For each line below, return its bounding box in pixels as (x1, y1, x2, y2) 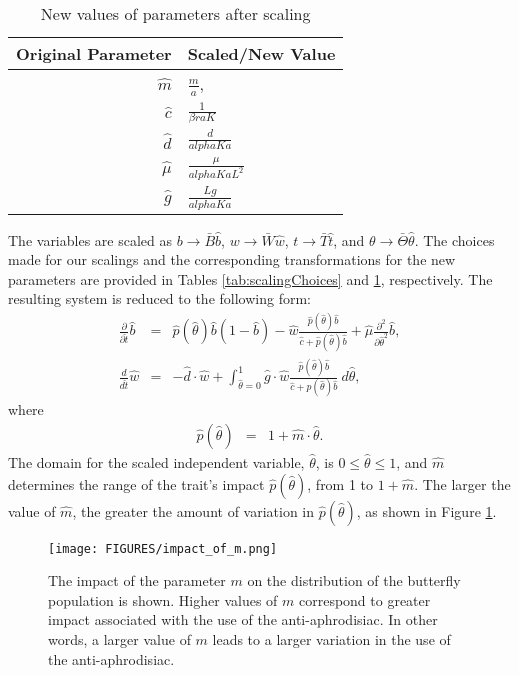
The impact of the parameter (48, 570, 226, 591)
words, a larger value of (48, 629, 191, 650)
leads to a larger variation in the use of (212, 629, 451, 650)
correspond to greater (298, 589, 431, 610)
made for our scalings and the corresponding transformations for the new (8, 249, 456, 270)
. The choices (414, 229, 495, 250)
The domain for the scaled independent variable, (8, 451, 305, 472)
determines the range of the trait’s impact (8, 473, 265, 494)
